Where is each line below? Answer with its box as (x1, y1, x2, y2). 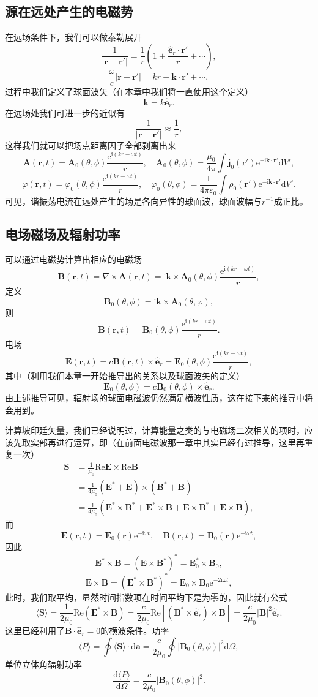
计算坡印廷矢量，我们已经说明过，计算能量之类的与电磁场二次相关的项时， (5, 424, 305, 437)
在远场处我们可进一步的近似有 (5, 107, 125, 119)
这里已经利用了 (5, 624, 65, 636)
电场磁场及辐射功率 (5, 224, 120, 243)
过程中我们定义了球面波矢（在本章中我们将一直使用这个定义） (5, 85, 253, 97)
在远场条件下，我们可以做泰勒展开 (5, 31, 142, 43)
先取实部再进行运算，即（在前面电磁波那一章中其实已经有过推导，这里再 (13, 435, 305, 448)
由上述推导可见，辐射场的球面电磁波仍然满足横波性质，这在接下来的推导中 (5, 391, 305, 404)
